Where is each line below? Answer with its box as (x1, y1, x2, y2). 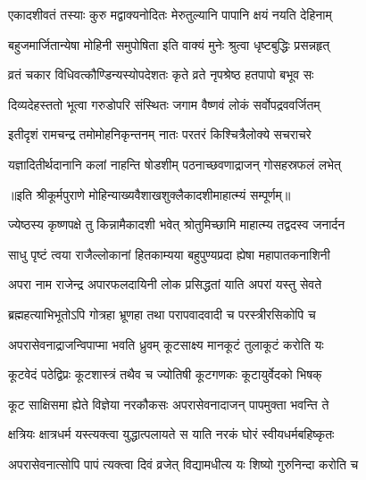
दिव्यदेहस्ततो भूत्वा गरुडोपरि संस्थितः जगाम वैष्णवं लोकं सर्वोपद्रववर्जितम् (8, 95, 320, 113)
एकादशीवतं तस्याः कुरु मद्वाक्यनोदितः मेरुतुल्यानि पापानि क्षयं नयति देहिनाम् (8, 5, 332, 23)
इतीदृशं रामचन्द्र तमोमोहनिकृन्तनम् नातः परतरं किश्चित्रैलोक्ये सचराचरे (8, 125, 312, 144)
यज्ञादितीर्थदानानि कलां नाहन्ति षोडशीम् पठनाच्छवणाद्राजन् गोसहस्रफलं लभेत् (8, 154, 341, 173)
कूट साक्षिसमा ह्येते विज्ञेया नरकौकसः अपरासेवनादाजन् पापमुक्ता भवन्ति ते (8, 394, 329, 413)
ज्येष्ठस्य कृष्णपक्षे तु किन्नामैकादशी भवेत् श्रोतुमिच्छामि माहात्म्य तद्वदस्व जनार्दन (8, 215, 345, 234)
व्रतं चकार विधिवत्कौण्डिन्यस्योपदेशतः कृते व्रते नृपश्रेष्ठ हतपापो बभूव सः (8, 65, 314, 84)
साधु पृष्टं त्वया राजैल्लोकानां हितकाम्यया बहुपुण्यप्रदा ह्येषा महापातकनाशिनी (8, 244, 330, 263)
